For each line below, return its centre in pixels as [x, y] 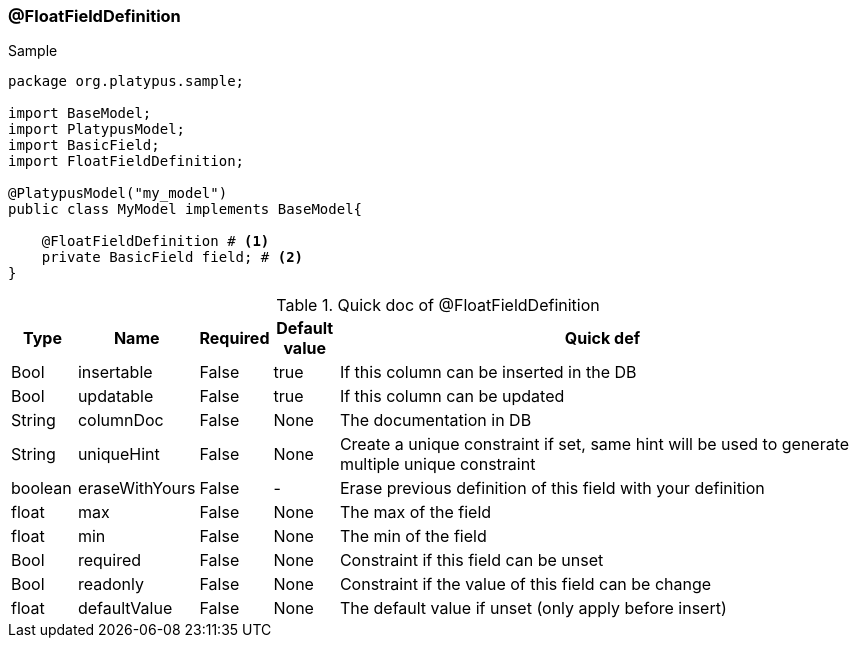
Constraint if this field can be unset [471, 560]
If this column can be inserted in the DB [488, 372]
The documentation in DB [435, 420]
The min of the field [413, 536]
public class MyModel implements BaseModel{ [185, 209]
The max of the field [415, 512]
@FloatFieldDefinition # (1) [155, 241]
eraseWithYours [136, 488]
